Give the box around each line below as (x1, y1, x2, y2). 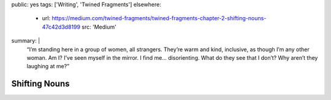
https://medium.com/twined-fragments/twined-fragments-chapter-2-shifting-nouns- (51, 15, 267, 22)
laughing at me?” (26, 63, 70, 70)
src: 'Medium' (82, 23, 116, 30)
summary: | (11, 37, 40, 45)
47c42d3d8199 (42, 23, 81, 30)
